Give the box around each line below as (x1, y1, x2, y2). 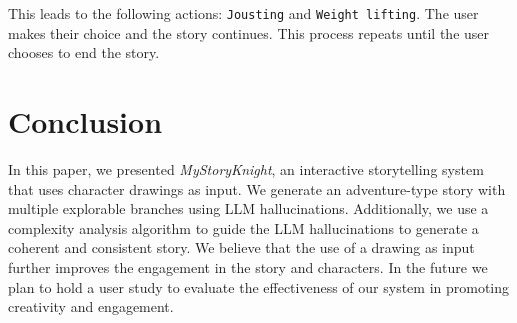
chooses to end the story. (8, 42, 160, 63)
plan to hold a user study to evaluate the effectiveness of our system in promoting (8, 276, 510, 297)
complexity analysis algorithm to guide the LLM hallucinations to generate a (8, 217, 479, 238)
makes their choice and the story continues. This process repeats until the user (8, 22, 490, 43)
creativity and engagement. (8, 296, 174, 317)
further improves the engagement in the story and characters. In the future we (8, 256, 488, 277)
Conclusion (8, 101, 163, 142)
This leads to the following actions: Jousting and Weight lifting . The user (8, 3, 479, 23)
